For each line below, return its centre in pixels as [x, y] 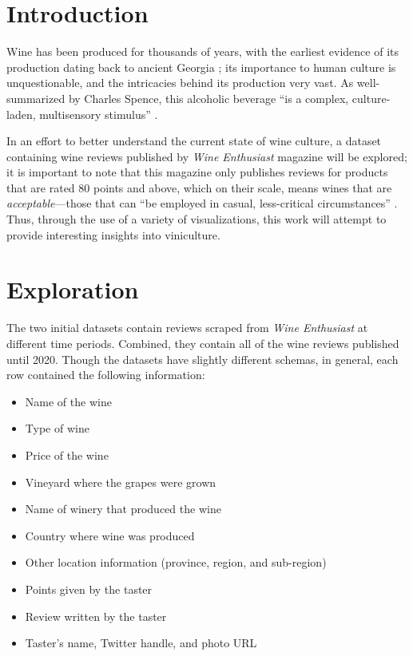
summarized [36, 98]
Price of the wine [67, 454]
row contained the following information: [106, 375]
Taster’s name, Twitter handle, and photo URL [141, 643]
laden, [21, 114]
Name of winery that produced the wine [123, 509]
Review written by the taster [96, 616]
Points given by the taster [89, 589]
